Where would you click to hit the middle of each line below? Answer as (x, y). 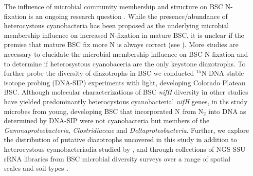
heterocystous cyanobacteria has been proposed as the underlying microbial (117, 25)
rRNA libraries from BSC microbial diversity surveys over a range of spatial (117, 158)
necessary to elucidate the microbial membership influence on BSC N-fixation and (126, 54)
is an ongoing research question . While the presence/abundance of (128, 16)
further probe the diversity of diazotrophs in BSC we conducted (99, 73)
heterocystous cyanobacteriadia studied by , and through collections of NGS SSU (125, 149)
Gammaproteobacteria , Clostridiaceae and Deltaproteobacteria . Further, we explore (126, 130)
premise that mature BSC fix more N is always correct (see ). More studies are (121, 44)
